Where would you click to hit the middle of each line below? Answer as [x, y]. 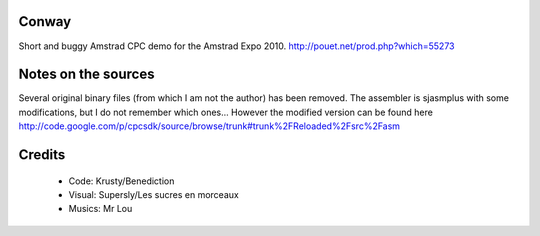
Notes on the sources [86, 74]
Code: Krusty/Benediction [121, 181]
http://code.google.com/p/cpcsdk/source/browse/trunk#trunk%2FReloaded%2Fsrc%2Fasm [209, 126]
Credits [42, 155]
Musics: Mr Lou [100, 209]
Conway [45, 21]
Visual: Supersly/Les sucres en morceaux [153, 194]
